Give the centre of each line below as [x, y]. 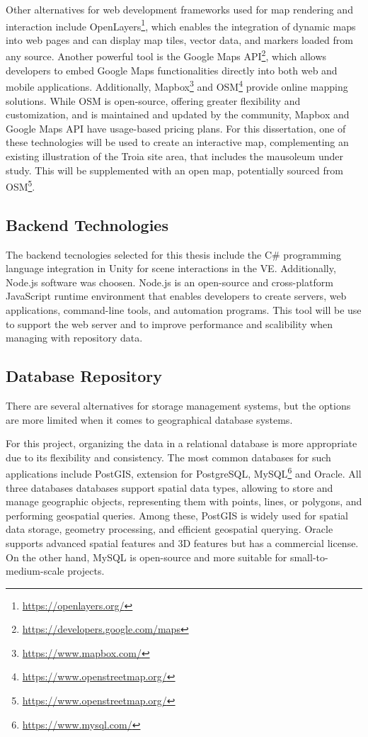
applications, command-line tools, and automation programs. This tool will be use [184, 309]
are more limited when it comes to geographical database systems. [149, 419]
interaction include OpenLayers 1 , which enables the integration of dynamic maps [181, 25]
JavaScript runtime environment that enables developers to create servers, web [176, 296]
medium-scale [35, 571]
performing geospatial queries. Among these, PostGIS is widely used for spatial [177, 515]
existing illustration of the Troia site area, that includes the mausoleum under [174, 156]
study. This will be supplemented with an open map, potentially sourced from [174, 170]
